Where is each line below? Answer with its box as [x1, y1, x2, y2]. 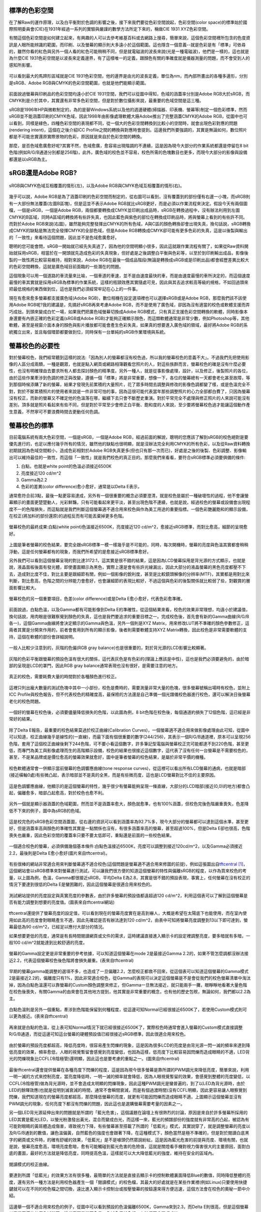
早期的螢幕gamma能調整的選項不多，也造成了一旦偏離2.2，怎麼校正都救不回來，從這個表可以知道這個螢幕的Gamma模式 [9, 969, 249, 974]
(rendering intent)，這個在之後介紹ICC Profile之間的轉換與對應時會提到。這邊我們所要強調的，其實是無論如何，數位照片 [9, 127, 247, 133]
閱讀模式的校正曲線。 [9, 1161, 52, 1167]
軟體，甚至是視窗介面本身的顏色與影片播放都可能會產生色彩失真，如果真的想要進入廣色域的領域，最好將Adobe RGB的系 [9, 322, 248, 328]
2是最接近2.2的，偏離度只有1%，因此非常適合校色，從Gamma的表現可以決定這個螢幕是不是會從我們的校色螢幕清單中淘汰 [9, 975, 251, 981]
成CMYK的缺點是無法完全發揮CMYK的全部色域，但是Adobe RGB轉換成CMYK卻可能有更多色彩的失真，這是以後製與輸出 [9, 228, 248, 234]
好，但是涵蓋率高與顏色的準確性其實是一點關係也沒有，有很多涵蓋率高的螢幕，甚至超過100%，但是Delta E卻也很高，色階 [9, 826, 250, 831]
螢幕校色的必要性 [9, 342, 60, 350]
